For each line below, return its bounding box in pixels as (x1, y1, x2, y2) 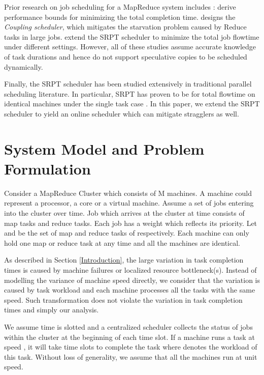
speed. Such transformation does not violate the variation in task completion (4, 294, 243, 305)
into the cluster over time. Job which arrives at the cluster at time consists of (4, 208, 245, 218)
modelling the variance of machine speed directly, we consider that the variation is (4, 274, 260, 285)
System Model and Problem (4, 138, 205, 159)
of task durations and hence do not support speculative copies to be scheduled (4, 51, 247, 62)
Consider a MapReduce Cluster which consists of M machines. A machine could (4, 187, 252, 198)
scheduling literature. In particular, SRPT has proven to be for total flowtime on (4, 88, 255, 99)
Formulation (4, 158, 91, 179)
